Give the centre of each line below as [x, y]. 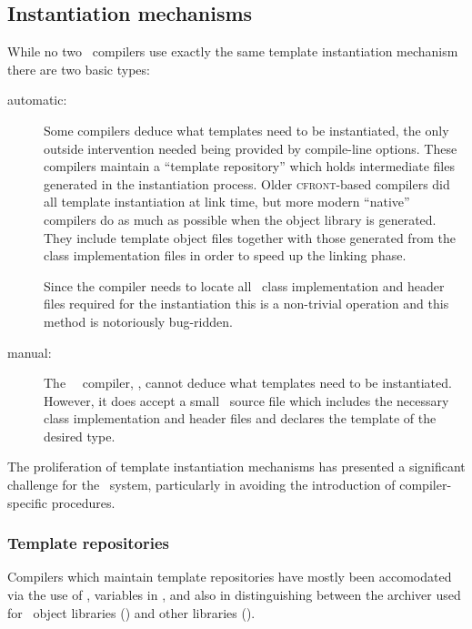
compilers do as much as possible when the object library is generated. [240, 219]
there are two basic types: [79, 69]
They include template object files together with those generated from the [250, 237]
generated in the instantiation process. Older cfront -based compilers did [247, 183]
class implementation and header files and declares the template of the [240, 418]
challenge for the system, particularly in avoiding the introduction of [201, 485]
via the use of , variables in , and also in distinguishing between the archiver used [234, 595]
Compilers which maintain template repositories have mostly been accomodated [230, 577]
